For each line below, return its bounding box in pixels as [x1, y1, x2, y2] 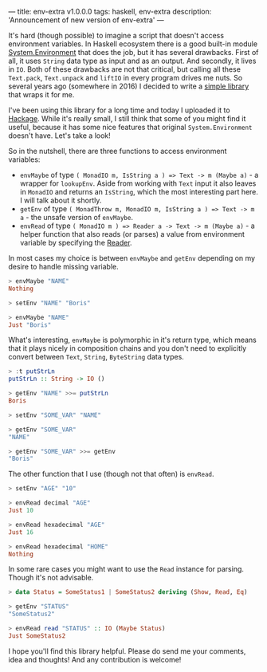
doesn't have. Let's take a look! [8, 131, 112, 140]
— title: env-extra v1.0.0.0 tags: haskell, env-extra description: [8, 7, 212, 16]
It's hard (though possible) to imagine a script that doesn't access [8, 31, 225, 40]
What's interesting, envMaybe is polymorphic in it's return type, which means [8, 335, 257, 345]
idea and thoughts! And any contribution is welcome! [8, 654, 182, 664]
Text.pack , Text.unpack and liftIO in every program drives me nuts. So [8, 73, 243, 82]
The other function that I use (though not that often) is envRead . [8, 470, 214, 479]
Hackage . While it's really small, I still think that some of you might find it [8, 114, 246, 123]
